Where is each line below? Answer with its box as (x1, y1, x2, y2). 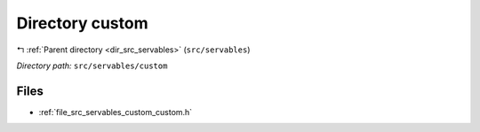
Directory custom (16, 13, 148, 33)
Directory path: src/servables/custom (16, 60, 168, 71)
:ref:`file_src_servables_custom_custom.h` (38, 106, 193, 117)
